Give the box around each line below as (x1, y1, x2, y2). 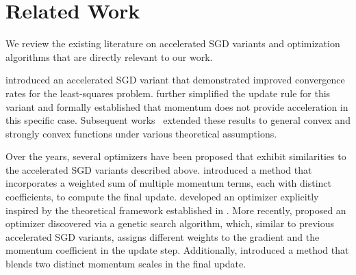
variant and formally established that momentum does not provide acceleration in (5, 99, 348, 114)
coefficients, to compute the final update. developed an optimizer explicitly (5, 189, 319, 204)
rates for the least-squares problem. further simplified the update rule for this (5, 86, 331, 100)
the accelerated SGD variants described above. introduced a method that (5, 162, 312, 176)
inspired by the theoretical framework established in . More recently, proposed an (5, 202, 346, 217)
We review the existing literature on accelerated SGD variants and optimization (5, 36, 340, 51)
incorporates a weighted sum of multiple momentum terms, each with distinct (5, 176, 331, 190)
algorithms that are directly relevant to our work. (5, 49, 213, 64)
